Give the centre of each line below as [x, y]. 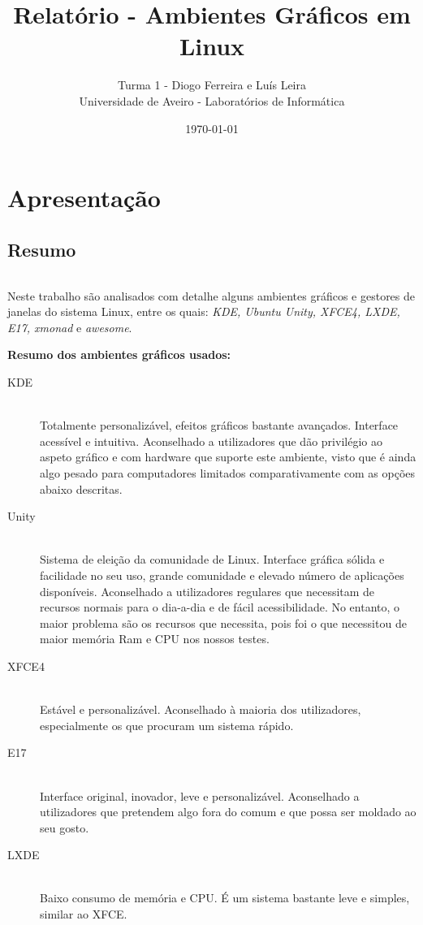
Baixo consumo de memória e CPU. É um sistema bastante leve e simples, [225, 898]
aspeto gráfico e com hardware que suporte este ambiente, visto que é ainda [228, 457]
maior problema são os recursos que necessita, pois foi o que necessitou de [223, 622]
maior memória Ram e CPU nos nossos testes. [155, 639]
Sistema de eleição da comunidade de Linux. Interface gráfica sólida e [212, 559]
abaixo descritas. [81, 488]
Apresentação [84, 198]
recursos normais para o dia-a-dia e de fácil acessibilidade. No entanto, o [220, 607]
